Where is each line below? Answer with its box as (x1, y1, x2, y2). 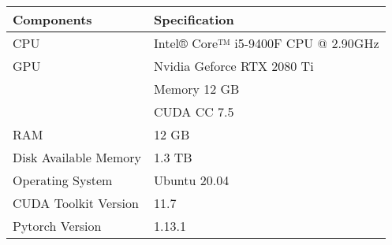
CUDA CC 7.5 (154, 102, 234, 121)
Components (13, 10, 92, 28)
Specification (154, 10, 234, 28)
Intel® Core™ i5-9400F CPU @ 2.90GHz (154, 34, 379, 52)
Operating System (13, 171, 113, 189)
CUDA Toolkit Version (13, 194, 139, 212)
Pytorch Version (13, 217, 102, 235)
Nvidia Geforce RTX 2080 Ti (154, 57, 314, 75)
